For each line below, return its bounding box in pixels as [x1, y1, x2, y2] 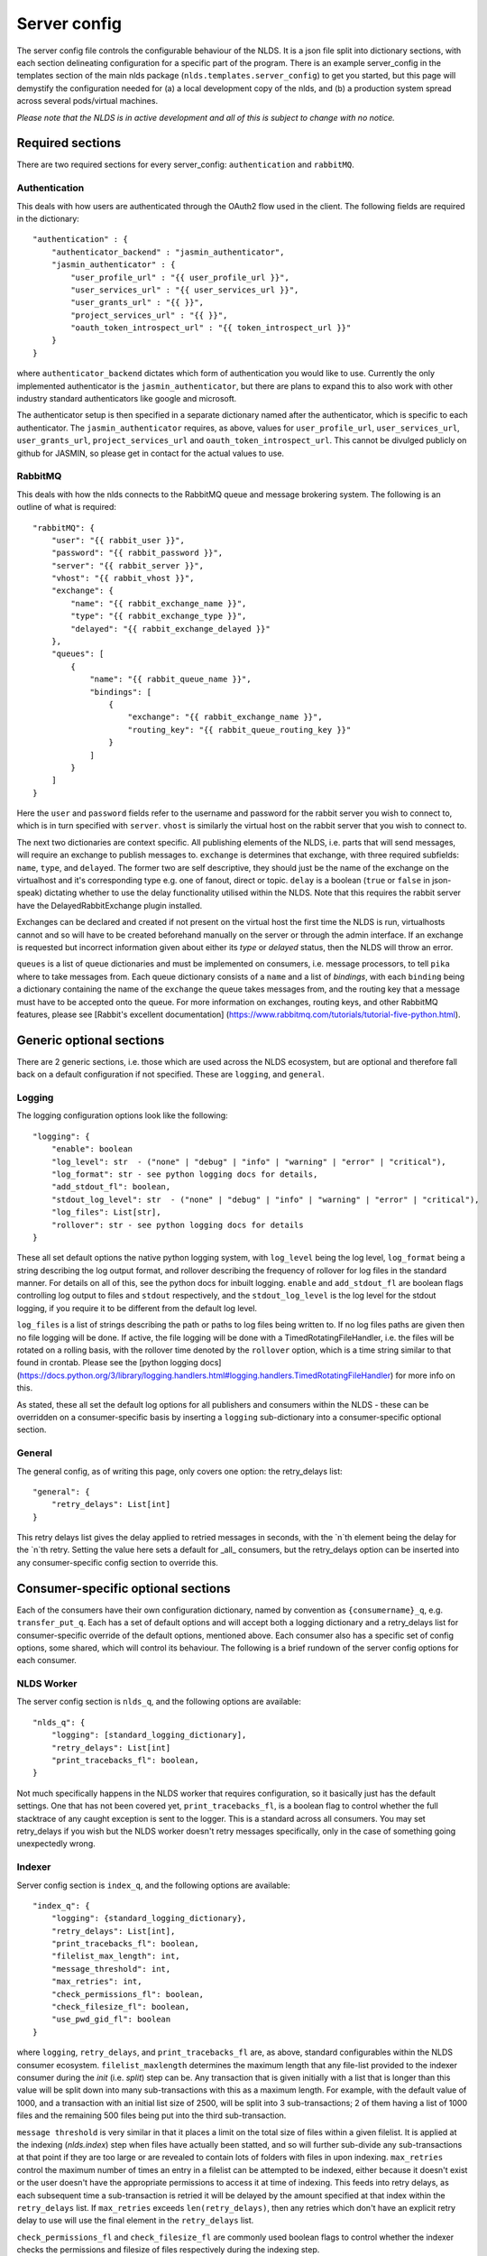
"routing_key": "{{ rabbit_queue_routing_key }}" [127, 725, 352, 735]
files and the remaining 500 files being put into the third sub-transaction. [16, 2110, 287, 2121]
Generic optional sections [16, 1032, 165, 1048]
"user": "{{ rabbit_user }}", [51, 535, 185, 545]
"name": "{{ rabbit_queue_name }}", [89, 674, 252, 685]
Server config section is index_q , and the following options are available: [16, 1880, 290, 1891]
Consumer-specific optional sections [16, 1580, 231, 1596]
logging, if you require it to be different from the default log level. [16, 1302, 257, 1313]
